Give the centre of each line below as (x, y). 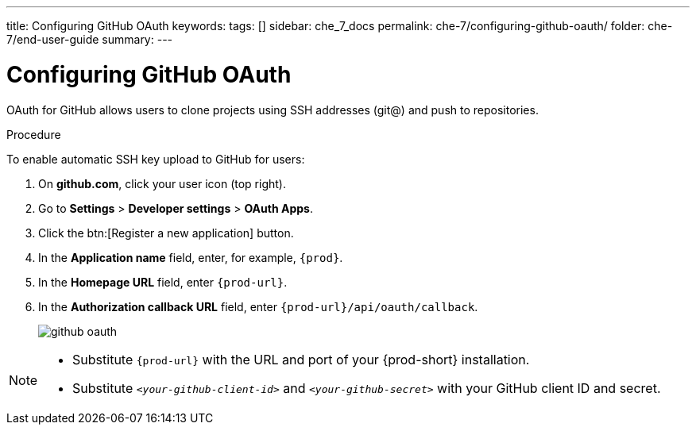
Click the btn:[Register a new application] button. (166, 233)
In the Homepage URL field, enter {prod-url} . (163, 282)
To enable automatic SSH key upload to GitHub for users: (156, 159)
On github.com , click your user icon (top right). (162, 183)
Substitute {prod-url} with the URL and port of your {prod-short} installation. (301, 359)
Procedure (34, 134)
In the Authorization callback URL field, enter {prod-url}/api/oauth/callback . (258, 306)
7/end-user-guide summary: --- (90, 39)
